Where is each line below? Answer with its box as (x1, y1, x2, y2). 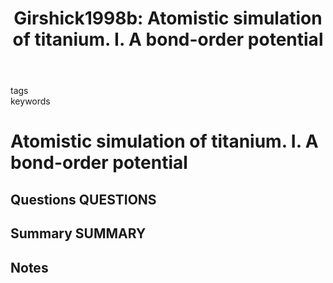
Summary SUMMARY (10, 225, 147, 242)
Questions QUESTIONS (10, 191, 157, 208)
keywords (10, 95, 51, 107)
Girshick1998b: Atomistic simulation (13, 7, 323, 30)
